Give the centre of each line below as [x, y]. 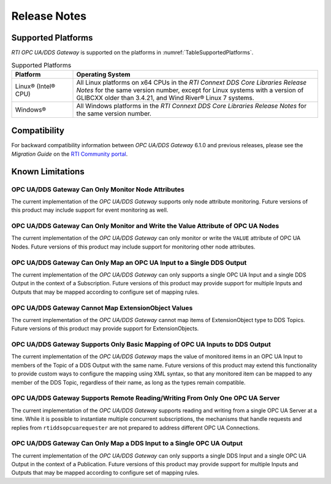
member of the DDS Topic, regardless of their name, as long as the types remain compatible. [128, 382]
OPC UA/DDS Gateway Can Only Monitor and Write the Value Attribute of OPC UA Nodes [145, 226]
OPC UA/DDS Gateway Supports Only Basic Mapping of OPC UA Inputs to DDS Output [141, 345]
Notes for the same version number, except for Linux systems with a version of [190, 90]
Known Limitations [48, 171]
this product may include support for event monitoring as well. [90, 210]
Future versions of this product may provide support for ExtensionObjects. [105, 329]
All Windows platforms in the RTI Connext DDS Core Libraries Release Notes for [191, 106]
